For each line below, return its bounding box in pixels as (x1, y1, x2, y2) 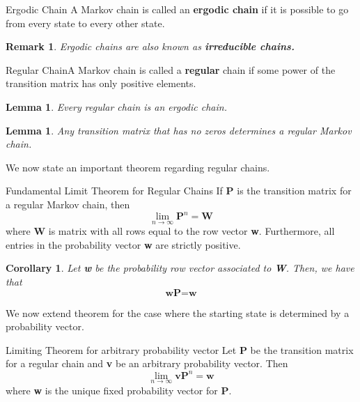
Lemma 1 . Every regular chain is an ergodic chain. (6, 99, 227, 114)
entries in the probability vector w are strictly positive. (6, 237, 241, 252)
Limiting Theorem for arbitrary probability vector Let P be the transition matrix (6, 342, 354, 357)
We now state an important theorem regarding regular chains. (6, 160, 270, 174)
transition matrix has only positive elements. (6, 76, 196, 91)
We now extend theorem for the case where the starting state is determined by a (6, 305, 350, 320)
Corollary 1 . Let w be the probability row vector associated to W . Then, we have (6, 261, 354, 275)
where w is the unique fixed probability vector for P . (6, 382, 232, 397)
